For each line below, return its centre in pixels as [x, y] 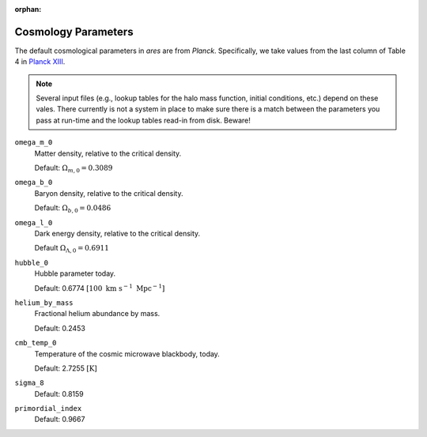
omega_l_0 [34, 222]
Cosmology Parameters [74, 32]
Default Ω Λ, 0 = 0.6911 [72, 249]
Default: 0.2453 [60, 328]
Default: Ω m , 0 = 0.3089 [74, 168]
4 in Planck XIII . [40, 62]
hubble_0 [32, 262]
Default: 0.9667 [60, 420]
